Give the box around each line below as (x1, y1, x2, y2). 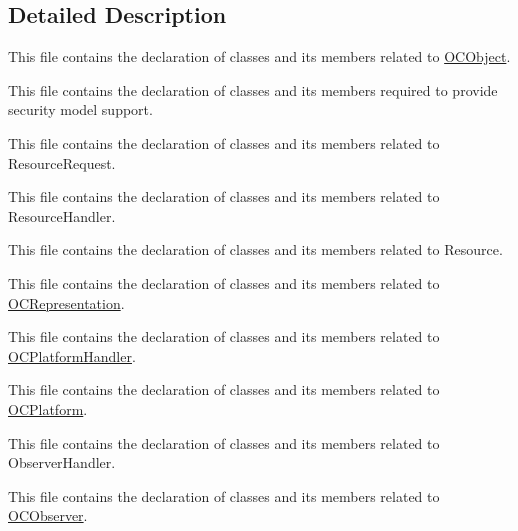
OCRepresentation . (8, 292, 125, 313)
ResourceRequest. (8, 152, 116, 173)
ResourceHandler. (8, 205, 116, 226)
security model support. (8, 99, 153, 120)
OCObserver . (8, 505, 88, 526)
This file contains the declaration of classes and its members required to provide (8, 79, 498, 100)
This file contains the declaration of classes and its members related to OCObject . (8, 46, 511, 67)
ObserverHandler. (8, 452, 116, 473)
